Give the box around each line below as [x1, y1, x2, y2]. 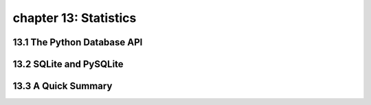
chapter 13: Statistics [12, 10, 137, 25]
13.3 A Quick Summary [12, 80, 113, 92]
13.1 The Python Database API [12, 36, 143, 48]
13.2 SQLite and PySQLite [12, 58, 124, 70]
